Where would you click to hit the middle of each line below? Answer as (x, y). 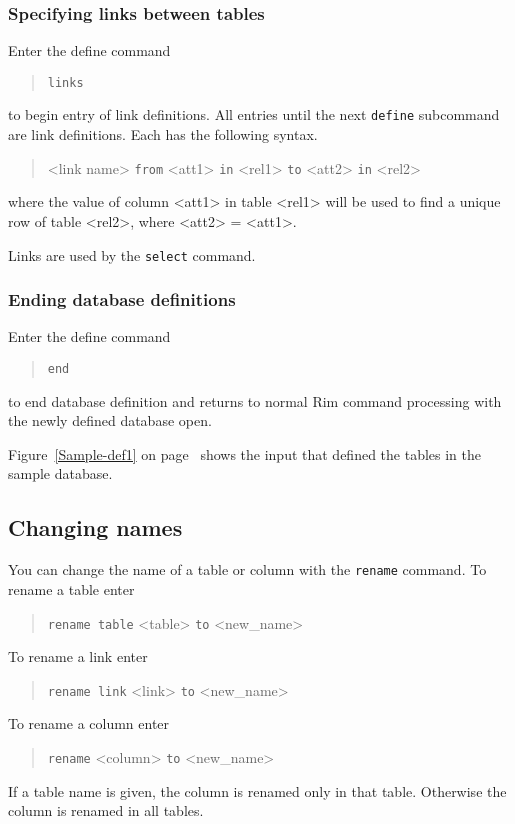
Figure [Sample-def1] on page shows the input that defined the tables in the (245, 453)
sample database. (60, 473)
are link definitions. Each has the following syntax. (163, 134)
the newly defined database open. (110, 420)
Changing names (95, 527)
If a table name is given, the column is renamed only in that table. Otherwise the (257, 790)
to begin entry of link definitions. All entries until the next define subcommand (254, 114)
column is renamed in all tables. (106, 810)
